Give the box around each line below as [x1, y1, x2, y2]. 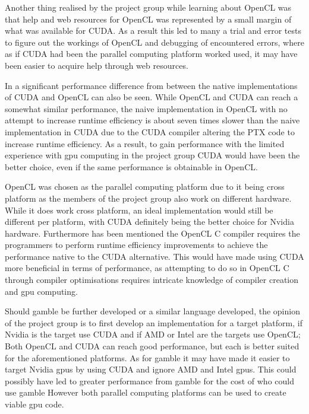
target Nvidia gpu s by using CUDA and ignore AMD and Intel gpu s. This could [5, 363, 297, 375]
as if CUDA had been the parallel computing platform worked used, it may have [5, 47, 298, 60]
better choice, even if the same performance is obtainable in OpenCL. [5, 160, 258, 173]
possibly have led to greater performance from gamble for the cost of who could [5, 374, 294, 387]
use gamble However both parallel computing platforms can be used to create [5, 386, 286, 399]
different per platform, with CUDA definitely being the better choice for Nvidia [5, 215, 294, 228]
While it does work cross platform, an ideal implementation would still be [5, 203, 273, 216]
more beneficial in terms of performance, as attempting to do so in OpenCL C [5, 262, 289, 274]
